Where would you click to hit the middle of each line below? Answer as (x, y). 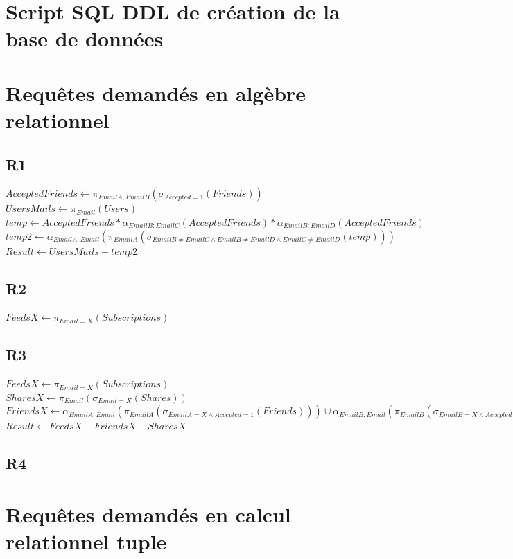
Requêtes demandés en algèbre (156, 92)
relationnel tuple (86, 541)
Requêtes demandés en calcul (148, 514)
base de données (85, 38)
